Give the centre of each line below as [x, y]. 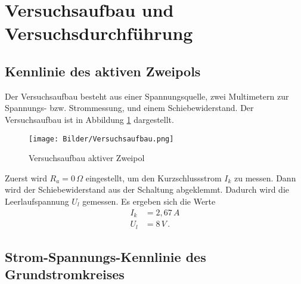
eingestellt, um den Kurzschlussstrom [153, 177]
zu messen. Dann [265, 177]
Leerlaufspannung [37, 201]
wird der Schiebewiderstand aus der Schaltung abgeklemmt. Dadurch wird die [147, 189]
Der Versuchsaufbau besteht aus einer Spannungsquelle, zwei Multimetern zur [147, 96]
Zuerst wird [26, 177]
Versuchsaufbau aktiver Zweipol [87, 158]
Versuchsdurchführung [99, 33]
